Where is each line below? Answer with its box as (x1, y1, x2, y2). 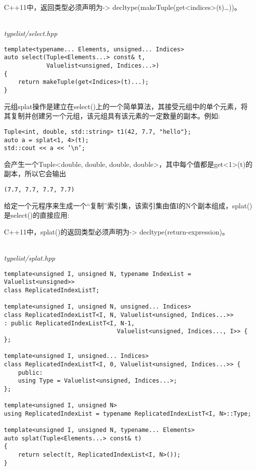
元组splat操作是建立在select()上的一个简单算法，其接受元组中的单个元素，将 (4, 101, 248, 111)
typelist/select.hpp (4, 28, 58, 39)
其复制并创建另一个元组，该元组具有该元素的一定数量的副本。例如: (4, 111, 220, 121)
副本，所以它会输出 (4, 168, 66, 179)
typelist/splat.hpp (4, 253, 55, 263)
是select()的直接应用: (4, 210, 70, 220)
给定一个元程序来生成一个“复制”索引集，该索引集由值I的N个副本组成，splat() (4, 200, 253, 210)
